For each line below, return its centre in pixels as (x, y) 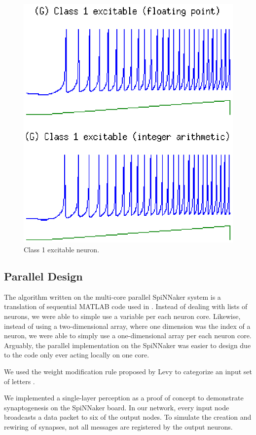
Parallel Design (43, 276)
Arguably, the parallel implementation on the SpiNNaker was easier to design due (128, 345)
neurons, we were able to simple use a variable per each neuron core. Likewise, (122, 316)
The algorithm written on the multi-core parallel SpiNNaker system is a (112, 297)
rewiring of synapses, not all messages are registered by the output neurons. (118, 426)
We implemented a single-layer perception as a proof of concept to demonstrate (124, 398)
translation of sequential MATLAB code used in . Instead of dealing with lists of (126, 306)
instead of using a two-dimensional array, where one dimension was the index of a (127, 326)
